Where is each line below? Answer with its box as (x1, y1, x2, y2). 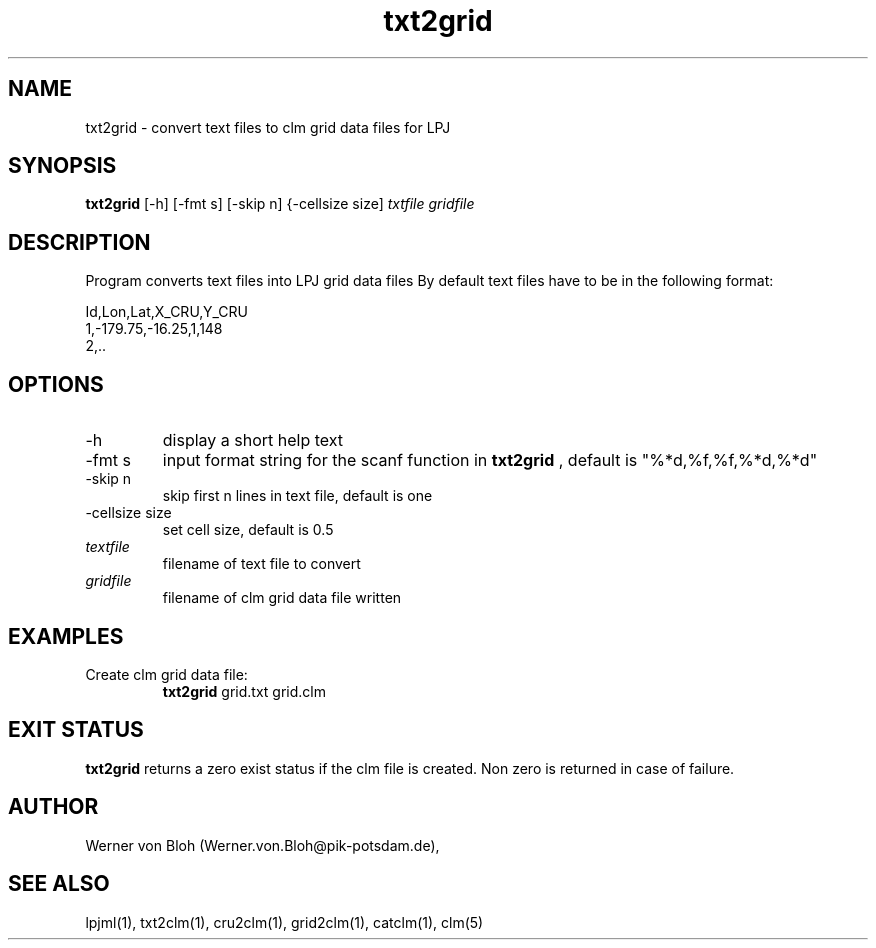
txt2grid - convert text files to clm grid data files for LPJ (85, 118, 451, 136)
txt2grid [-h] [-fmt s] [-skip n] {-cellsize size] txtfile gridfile (85, 195, 475, 213)
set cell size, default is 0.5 (162, 521, 334, 539)
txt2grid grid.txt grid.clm (162, 682, 327, 700)
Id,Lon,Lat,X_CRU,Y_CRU (85, 303, 248, 321)
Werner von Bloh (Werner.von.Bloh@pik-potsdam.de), (85, 836, 440, 854)
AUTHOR (8, 794, 99, 820)
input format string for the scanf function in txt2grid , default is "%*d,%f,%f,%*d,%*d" (162, 450, 818, 471)
